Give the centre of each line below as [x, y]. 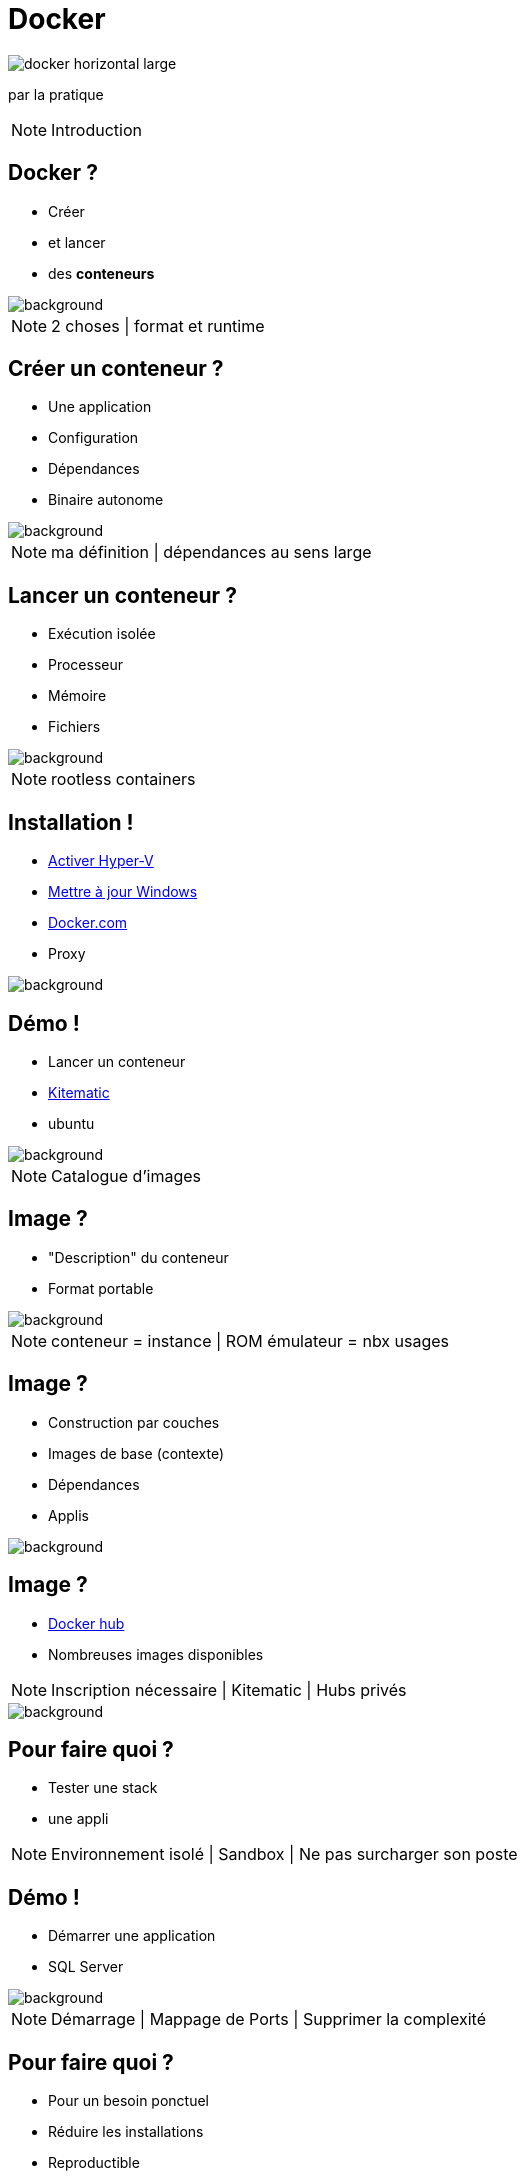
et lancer [77, 242]
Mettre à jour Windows [123, 892]
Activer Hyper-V [101, 861]
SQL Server [86, 1967]
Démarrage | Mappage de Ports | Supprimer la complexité [268, 2019]
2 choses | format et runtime [158, 325]
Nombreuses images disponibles [156, 1654]
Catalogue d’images [126, 1175]
